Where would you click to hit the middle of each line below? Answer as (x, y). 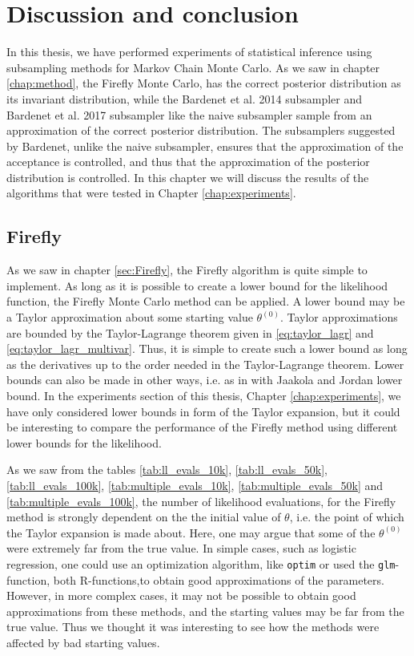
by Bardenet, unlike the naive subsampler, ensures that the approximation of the (205, 146)
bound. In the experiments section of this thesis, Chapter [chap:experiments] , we (204, 396)
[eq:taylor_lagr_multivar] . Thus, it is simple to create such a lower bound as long (207, 348)
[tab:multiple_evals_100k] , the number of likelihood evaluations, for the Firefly (201, 501)
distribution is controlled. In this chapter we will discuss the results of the (188, 177)
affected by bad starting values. (83, 642)
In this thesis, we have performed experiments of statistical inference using (189, 52)
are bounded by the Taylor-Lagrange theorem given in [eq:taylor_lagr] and (190, 332)
